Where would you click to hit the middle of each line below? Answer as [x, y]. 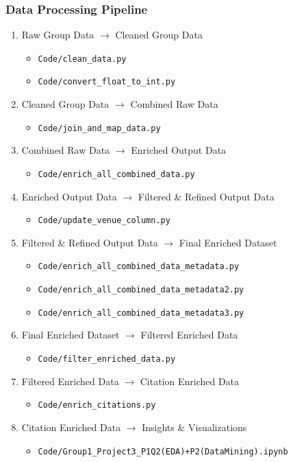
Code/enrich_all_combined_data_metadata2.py [141, 290]
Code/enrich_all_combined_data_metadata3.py [141, 313]
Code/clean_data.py [82, 59]
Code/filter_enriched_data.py [107, 359]
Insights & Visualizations [194, 427]
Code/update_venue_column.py [104, 221]
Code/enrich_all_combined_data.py [116, 174]
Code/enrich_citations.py [97, 405]
